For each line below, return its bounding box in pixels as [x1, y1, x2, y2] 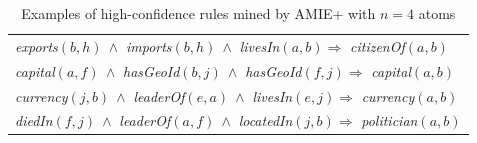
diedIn [15, 110, 53, 131]
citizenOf [350, 35, 405, 56]
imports [125, 35, 172, 56]
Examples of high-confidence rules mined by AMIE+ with [21, 3, 376, 23]
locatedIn [238, 110, 293, 131]
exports [15, 35, 58, 56]
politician [361, 110, 418, 131]
